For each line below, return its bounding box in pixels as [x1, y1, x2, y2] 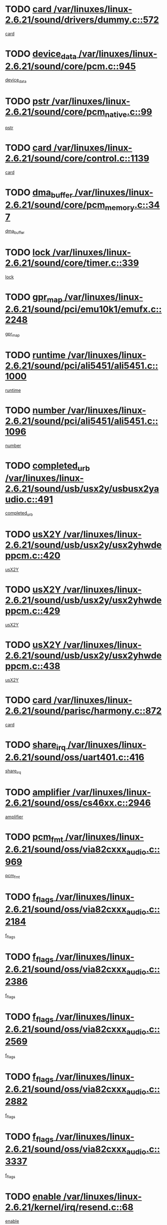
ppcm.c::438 [5, 660, 61, 672]
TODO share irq [5, 739, 66, 752]
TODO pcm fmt [5, 831, 64, 844]
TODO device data [5, 48, 77, 61]
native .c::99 [105, 106, 153, 119]
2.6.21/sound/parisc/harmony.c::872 [5, 705, 162, 716]
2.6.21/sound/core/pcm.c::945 [5, 60, 136, 72]
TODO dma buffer [5, 186, 73, 200]
